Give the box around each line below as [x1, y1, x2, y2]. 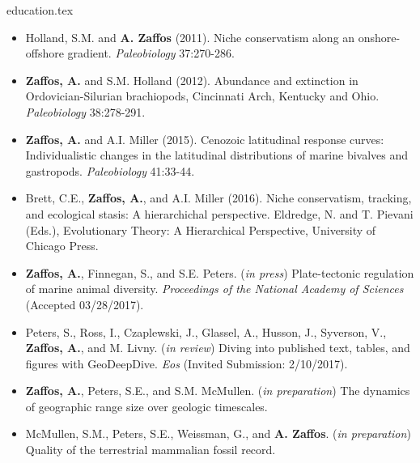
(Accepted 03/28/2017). [25, 295, 144, 312]
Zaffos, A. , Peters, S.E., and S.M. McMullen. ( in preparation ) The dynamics [25, 382, 410, 399]
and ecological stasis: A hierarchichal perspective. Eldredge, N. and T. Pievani [25, 205, 414, 222]
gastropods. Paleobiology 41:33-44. [25, 162, 195, 179]
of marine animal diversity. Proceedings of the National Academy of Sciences [25, 280, 404, 297]
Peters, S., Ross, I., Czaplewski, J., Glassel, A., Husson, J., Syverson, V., [25, 323, 387, 340]
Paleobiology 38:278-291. [25, 103, 146, 120]
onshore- [358, 28, 401, 45]
